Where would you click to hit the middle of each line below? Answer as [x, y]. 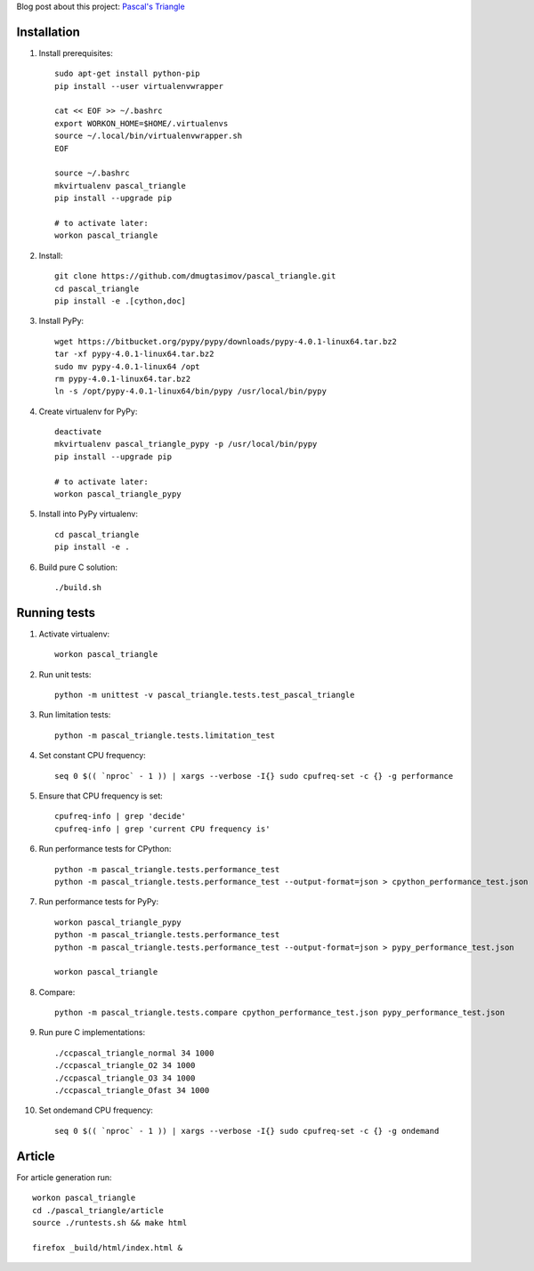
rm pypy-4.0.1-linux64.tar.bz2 [123, 379]
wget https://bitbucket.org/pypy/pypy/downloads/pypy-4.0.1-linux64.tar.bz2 [226, 341]
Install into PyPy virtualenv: [88, 514]
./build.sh [78, 587]
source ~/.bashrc [92, 173]
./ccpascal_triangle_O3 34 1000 [125, 1078]
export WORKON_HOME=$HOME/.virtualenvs [142, 123]
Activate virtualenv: [74, 634]
